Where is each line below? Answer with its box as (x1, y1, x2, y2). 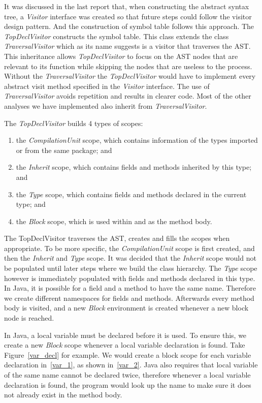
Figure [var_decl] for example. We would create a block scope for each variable (4, 349, 251, 360)
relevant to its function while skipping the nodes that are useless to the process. (4, 60, 252, 71)
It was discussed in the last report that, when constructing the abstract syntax (4, 1, 249, 11)
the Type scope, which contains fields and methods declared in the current (16, 189, 247, 199)
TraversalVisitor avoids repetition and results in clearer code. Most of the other (4, 90, 251, 101)
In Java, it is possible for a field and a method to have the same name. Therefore (4, 283, 256, 293)
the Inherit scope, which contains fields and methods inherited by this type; (16, 162, 252, 172)
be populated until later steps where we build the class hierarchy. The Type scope (4, 263, 257, 273)
